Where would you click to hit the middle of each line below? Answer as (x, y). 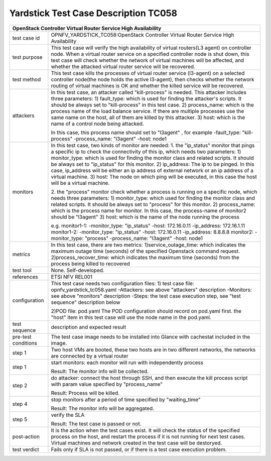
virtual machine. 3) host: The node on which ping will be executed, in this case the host (154, 177)
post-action (26, 436)
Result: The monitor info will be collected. (100, 371)
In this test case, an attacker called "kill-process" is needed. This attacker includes (149, 92)
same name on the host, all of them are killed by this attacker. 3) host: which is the (148, 117)
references (25, 277)
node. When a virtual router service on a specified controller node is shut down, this (150, 54)
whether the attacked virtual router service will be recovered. (123, 66)
